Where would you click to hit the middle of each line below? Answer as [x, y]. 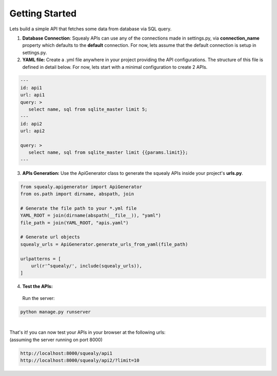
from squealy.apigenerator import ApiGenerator [81, 187]
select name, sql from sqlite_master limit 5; [88, 110]
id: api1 [31, 88]
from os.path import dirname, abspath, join [77, 194]
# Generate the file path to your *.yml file [78, 208]
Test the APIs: [38, 287]
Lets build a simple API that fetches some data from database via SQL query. [91, 29]
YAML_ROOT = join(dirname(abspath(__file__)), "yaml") [91, 216]
